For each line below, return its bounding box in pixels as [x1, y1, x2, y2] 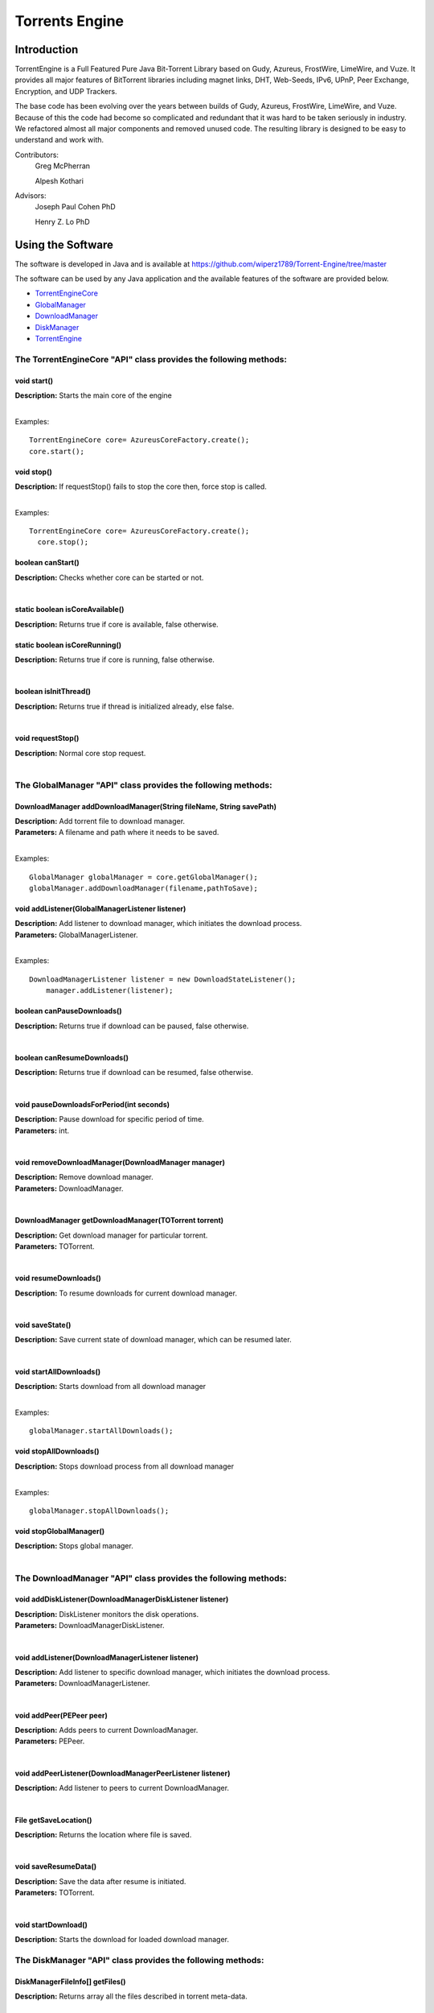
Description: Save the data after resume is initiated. [14, 1876, 186, 1886]
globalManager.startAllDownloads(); [29, 1426, 174, 1436]
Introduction [14, 43, 79, 56]
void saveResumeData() [14, 1862, 97, 1871]
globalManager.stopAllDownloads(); [29, 1507, 170, 1515]
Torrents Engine [14, 12, 125, 30]
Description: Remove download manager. [14, 1172, 154, 1182]
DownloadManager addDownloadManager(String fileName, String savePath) [14, 801, 277, 811]
